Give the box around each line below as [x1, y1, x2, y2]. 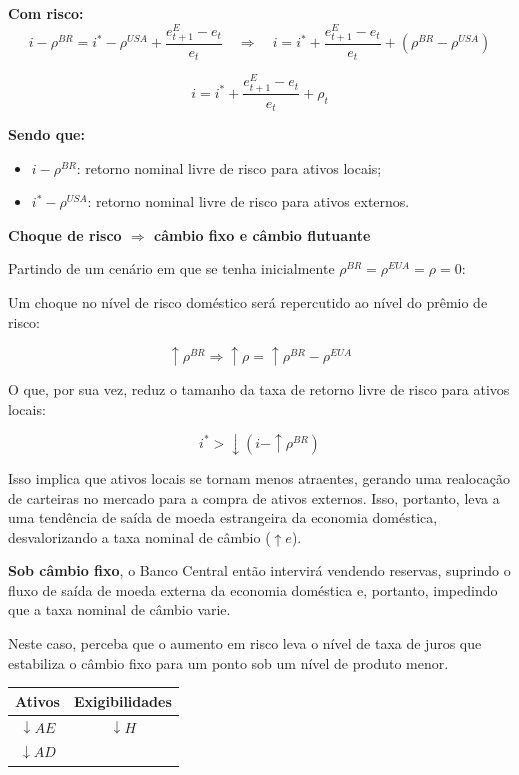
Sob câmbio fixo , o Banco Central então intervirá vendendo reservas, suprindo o [8, 560, 511, 581]
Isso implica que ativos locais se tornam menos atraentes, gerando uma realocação [8, 467, 510, 488]
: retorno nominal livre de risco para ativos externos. [87, 191, 410, 212]
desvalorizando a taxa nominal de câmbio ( [8, 526, 271, 547]
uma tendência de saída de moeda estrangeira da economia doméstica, [8, 507, 438, 528]
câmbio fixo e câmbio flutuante [154, 224, 371, 245]
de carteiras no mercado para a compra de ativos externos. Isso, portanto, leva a [8, 487, 500, 508]
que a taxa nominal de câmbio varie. [8, 599, 231, 620]
